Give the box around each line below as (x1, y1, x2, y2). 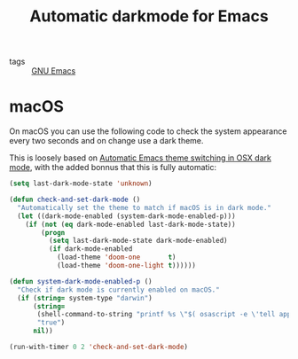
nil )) (32, 326, 53, 336)
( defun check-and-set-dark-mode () (9, 195, 141, 204)
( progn (41, 228, 66, 237)
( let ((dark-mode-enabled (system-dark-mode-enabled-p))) (17, 211, 237, 221)
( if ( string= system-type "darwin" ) (17, 293, 153, 302)
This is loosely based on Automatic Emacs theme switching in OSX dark (9, 152, 272, 163)
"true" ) (36, 318, 66, 327)
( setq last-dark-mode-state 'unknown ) (9, 179, 153, 188)
